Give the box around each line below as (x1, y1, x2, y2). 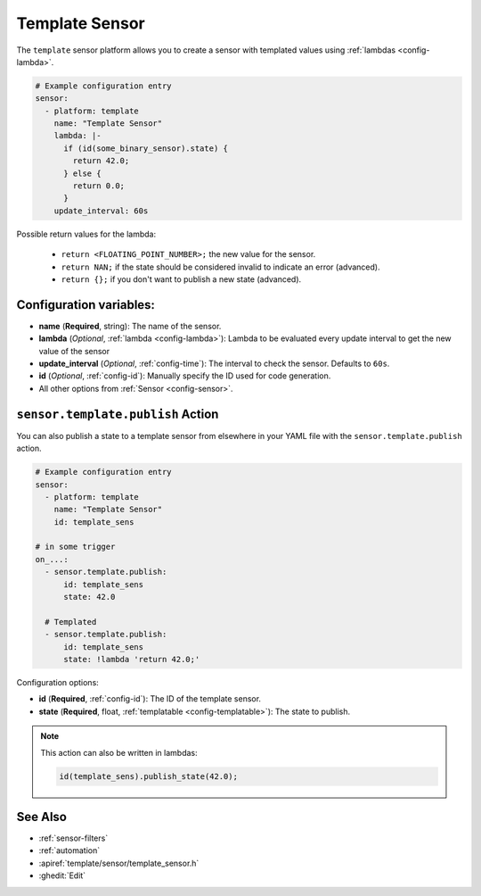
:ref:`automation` (38, 845, 101, 856)
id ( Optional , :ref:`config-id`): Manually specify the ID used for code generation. (38, 370, 331, 381)
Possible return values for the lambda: (16, 228, 156, 239)
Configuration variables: (16, 297, 156, 312)
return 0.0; (72, 181, 125, 191)
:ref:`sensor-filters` (38, 833, 109, 843)
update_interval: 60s (53, 205, 149, 216)
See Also (16, 809, 67, 825)
